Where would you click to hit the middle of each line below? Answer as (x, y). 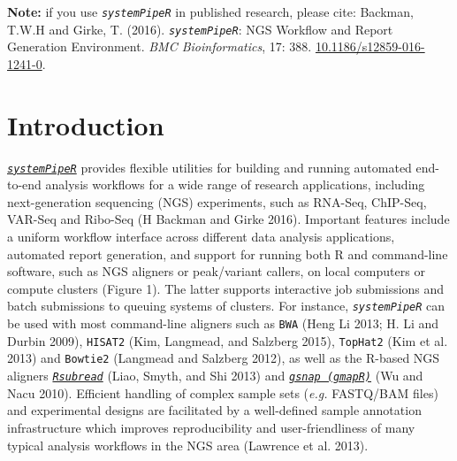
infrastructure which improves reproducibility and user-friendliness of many (211, 427)
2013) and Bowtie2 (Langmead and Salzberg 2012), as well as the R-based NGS (224, 358)
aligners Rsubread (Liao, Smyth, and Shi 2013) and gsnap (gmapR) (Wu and (215, 376)
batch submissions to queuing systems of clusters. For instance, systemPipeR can (226, 306)
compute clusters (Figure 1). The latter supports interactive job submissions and (226, 288)
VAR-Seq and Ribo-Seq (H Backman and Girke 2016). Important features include (228, 219)
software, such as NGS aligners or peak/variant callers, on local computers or (216, 271)
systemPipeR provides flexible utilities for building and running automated (209, 167)
